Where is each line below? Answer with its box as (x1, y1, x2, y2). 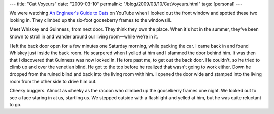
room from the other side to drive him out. (9, 78, 97, 84)
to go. (9, 102, 22, 108)
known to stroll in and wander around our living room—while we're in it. (9, 33, 158, 40)
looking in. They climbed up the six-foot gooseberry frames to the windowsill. (9, 17, 172, 23)
